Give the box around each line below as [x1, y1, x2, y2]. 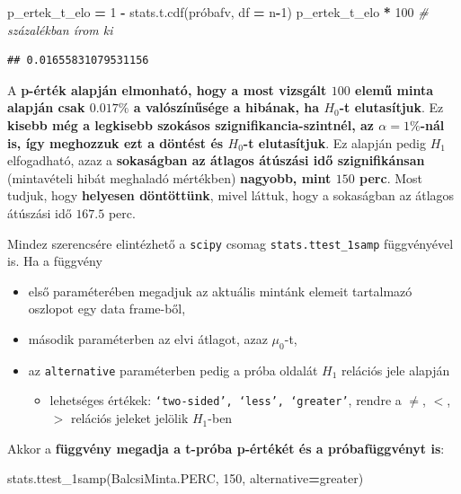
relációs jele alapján [341, 360, 450, 379]
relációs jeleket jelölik [70, 409, 189, 428]
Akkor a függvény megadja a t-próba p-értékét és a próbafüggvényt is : [7, 438, 445, 457]
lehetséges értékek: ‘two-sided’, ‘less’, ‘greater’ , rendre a [49, 391, 402, 410]
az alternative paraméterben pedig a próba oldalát [28, 360, 318, 379]
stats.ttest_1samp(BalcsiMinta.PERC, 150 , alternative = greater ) [7, 469, 364, 488]
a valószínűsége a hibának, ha [133, 98, 320, 117]
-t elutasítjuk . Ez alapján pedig [243, 133, 426, 152]
